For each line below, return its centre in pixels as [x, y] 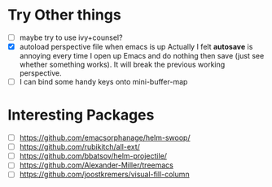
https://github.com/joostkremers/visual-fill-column [104, 174]
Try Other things [64, 15]
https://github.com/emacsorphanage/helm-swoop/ [105, 138]
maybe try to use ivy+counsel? [71, 37]
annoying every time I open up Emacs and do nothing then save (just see [142, 56]
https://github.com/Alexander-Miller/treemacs [97, 165]
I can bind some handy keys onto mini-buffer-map [103, 82]
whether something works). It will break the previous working [122, 65]
